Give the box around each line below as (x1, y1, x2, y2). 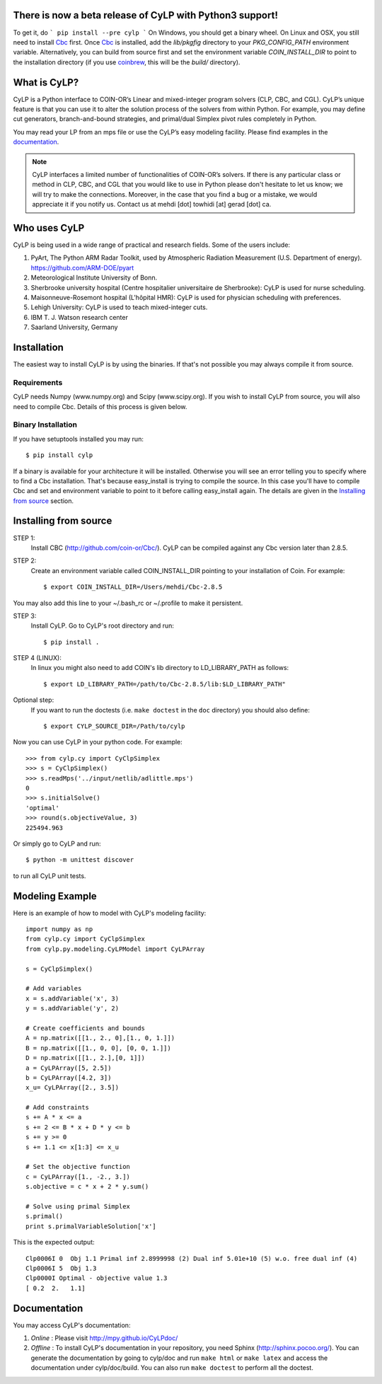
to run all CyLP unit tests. (13, 871, 86, 880)
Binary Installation (13, 420, 78, 429)
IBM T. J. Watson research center (30, 313, 129, 321)
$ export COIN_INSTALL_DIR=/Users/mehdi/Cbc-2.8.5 (43, 583, 223, 591)
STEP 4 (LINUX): (13, 654, 62, 662)
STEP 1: (13, 534, 35, 542)
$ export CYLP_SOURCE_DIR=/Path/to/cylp (43, 722, 185, 730)
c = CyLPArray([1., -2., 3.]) (25, 1172, 131, 1181)
